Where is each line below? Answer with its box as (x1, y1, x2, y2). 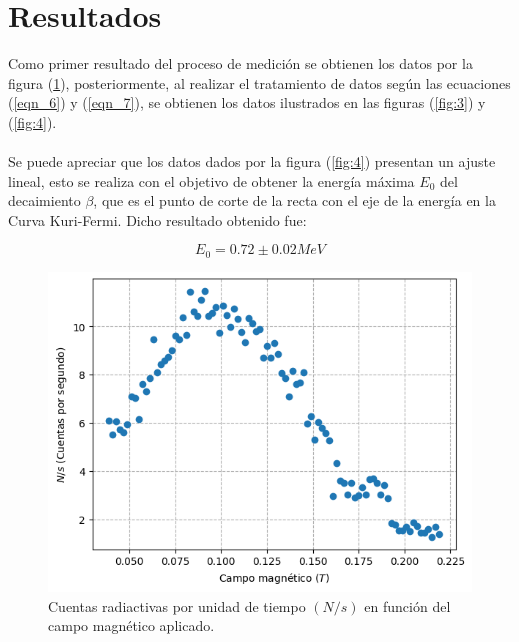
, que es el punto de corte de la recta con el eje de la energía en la (93, 190, 496, 211)
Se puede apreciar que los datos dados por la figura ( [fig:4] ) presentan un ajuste (8, 151, 496, 172)
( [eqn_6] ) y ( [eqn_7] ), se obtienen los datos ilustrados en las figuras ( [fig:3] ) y (8, 92, 486, 113)
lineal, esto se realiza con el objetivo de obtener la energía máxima (8, 170, 415, 191)
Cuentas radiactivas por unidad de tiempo (48, 595, 306, 616)
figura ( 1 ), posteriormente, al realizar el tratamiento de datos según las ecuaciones (8, 72, 511, 93)
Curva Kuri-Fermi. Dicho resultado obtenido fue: (8, 209, 307, 230)
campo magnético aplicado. (48, 615, 215, 636)
